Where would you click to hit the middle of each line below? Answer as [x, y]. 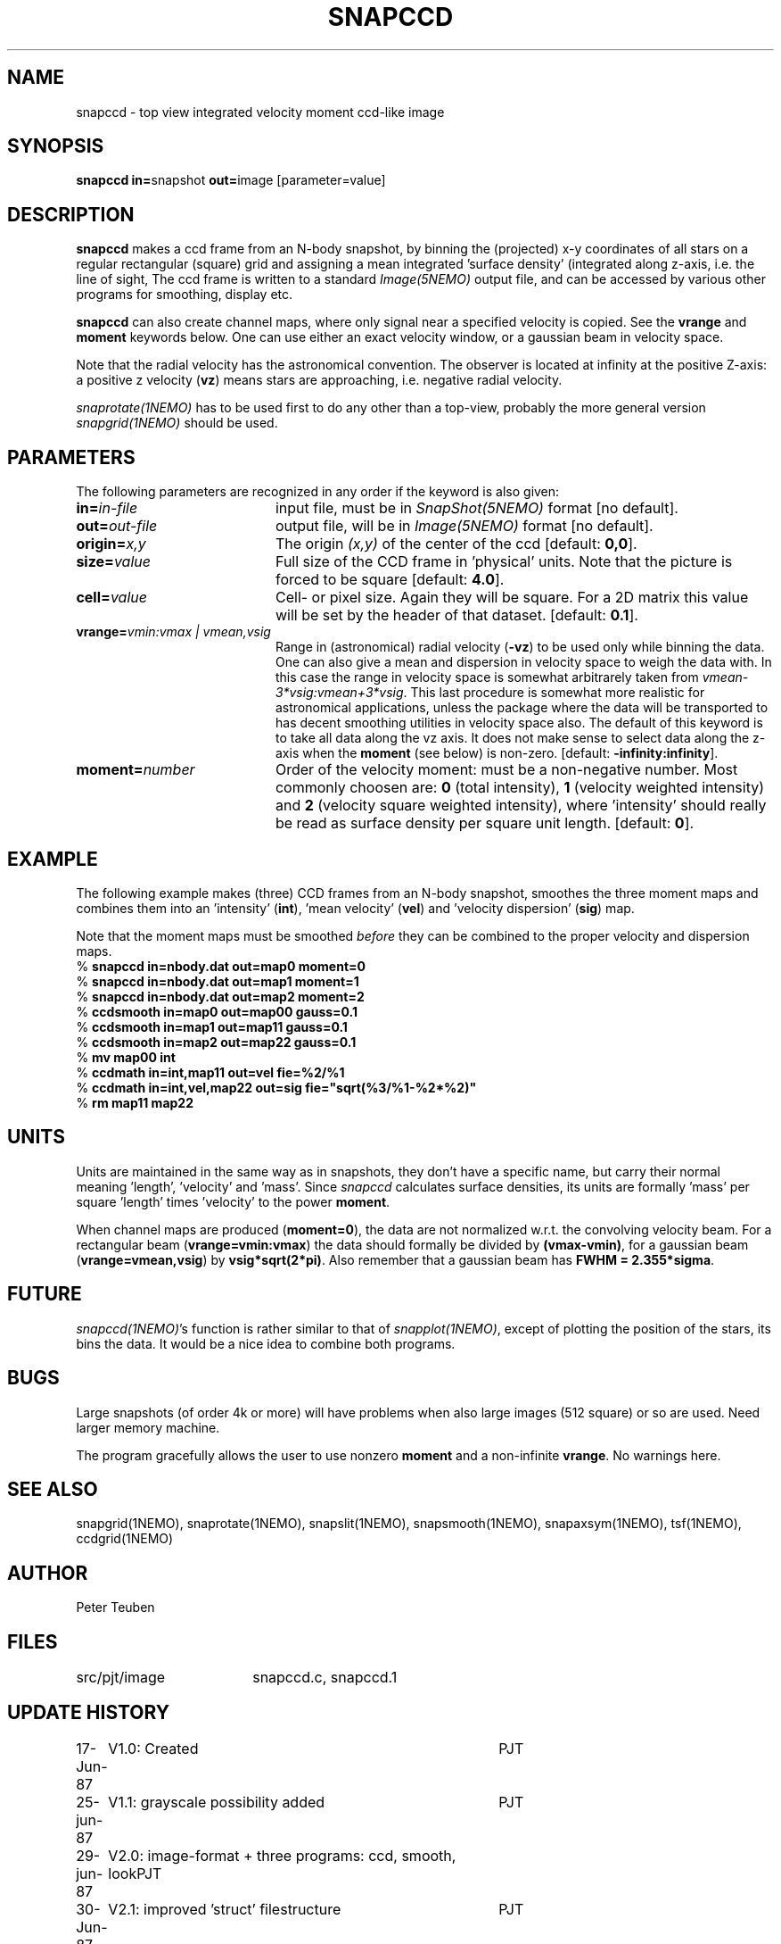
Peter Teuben [115, 1608]
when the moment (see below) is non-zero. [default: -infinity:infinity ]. [510, 753]
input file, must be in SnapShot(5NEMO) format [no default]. [477, 508]
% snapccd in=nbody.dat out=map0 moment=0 [221, 966]
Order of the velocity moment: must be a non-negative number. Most [506, 770]
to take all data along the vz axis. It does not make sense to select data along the [513, 738]
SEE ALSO [53, 1489]
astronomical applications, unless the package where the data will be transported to [522, 708]
